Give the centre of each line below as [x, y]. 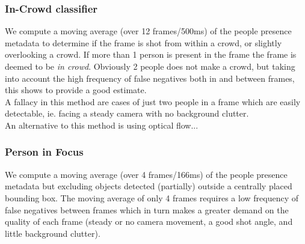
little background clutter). [53, 233]
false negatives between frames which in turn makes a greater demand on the [147, 209]
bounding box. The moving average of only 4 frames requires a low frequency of [152, 197]
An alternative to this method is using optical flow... [102, 125]
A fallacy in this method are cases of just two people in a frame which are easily [153, 101]
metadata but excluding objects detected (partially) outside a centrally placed [149, 186]
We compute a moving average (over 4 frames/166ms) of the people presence [146, 174]
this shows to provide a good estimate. [76, 90]
